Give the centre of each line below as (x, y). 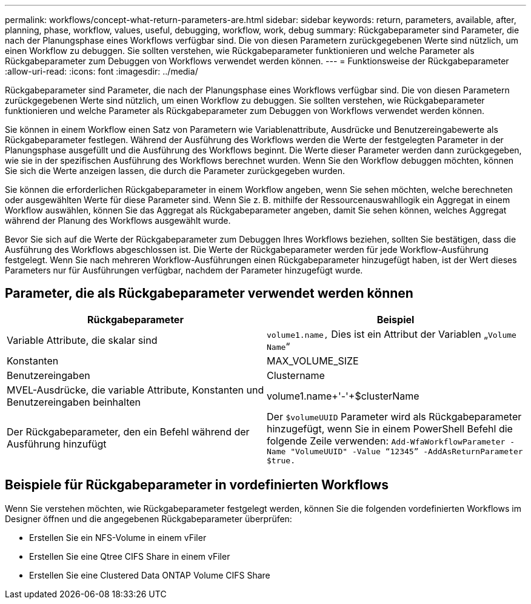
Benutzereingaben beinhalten (74, 402)
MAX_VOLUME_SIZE (313, 361)
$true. (281, 460)
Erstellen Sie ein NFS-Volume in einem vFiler (118, 537)
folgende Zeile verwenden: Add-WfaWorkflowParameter (386, 441)
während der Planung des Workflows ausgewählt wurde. (118, 220)
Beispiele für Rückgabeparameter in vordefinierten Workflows (197, 485)
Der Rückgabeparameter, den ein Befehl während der (128, 431)
